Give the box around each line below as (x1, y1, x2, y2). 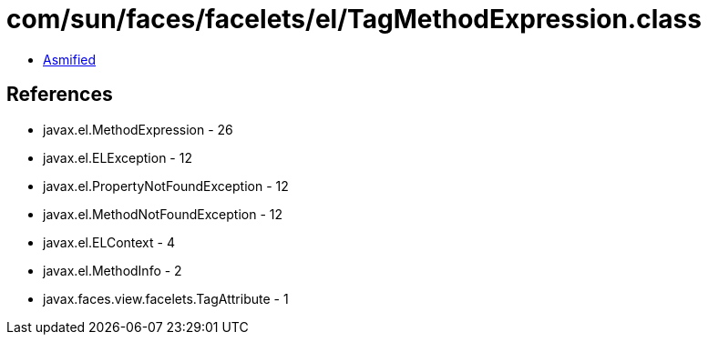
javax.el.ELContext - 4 (43, 234, 175, 250)
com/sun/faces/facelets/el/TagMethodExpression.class (6, 4, 702, 35)
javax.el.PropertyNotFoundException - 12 (43, 177, 289, 194)
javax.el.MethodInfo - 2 (43, 262, 182, 278)
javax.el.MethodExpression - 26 (43, 121, 233, 137)
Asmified (43, 51, 97, 67)
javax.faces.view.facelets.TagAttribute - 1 (43, 290, 289, 307)
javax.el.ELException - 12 (43, 149, 192, 166)
